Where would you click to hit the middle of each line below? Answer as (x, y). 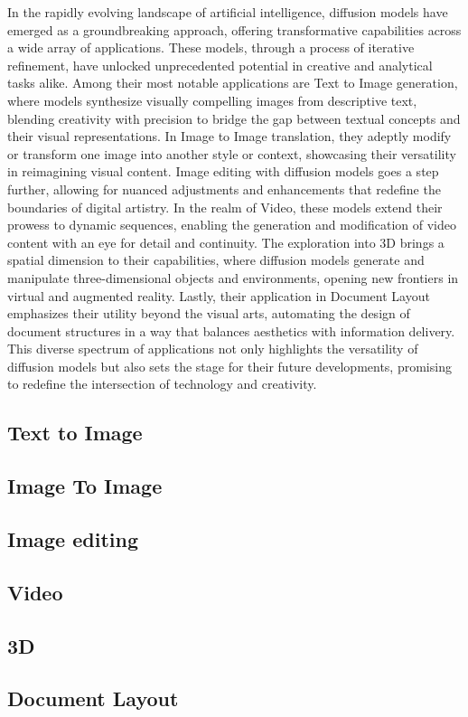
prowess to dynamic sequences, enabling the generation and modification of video (232, 225)
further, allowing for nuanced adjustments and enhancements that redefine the (224, 189)
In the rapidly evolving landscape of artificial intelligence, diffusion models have (228, 12)
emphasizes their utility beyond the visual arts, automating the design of (209, 313)
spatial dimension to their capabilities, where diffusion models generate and (216, 260)
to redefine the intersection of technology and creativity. (162, 384)
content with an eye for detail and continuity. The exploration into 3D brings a (226, 242)
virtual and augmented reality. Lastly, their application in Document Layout (219, 295)
